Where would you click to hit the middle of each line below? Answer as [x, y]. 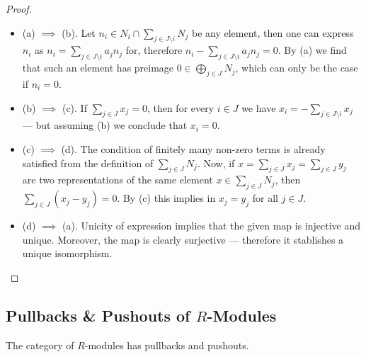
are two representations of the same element [118, 180]
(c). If [74, 107]
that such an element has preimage [98, 68]
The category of [40, 345]
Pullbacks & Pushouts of [98, 315]
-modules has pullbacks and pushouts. [167, 345]
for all [265, 198]
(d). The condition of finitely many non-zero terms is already [193, 148]
